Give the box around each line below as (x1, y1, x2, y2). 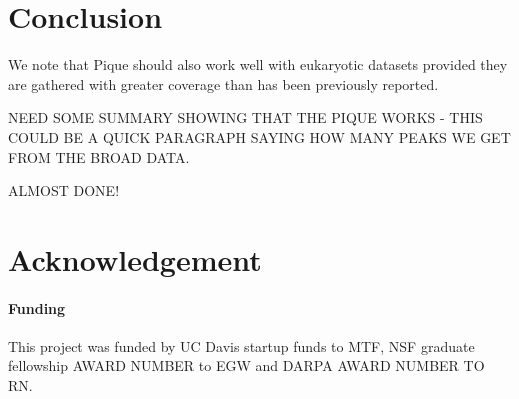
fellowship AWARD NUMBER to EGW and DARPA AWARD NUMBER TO (8, 355, 485, 376)
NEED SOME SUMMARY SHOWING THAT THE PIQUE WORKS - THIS (8, 107, 483, 128)
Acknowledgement (8, 238, 262, 279)
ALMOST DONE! (8, 180, 120, 201)
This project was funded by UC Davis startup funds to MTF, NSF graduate (8, 335, 475, 356)
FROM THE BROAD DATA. (8, 146, 190, 167)
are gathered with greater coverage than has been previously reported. (8, 73, 439, 94)
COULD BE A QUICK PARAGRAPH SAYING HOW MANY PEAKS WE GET (8, 126, 511, 147)
